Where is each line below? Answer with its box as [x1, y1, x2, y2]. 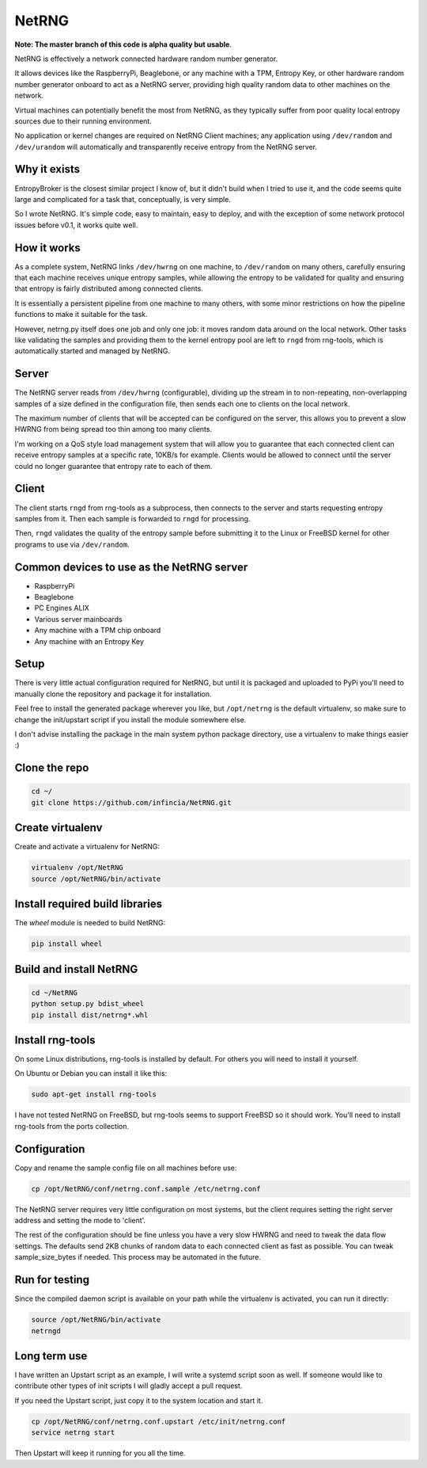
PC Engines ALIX [34, 603, 90, 613]
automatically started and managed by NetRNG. [14, 346, 170, 356]
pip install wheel [31, 940, 103, 948]
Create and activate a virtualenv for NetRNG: [14, 842, 161, 852]
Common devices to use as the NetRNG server [14, 560, 248, 574]
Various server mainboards [34, 614, 123, 623]
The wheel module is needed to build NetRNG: [14, 918, 166, 928]
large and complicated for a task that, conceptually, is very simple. [14, 194, 231, 204]
